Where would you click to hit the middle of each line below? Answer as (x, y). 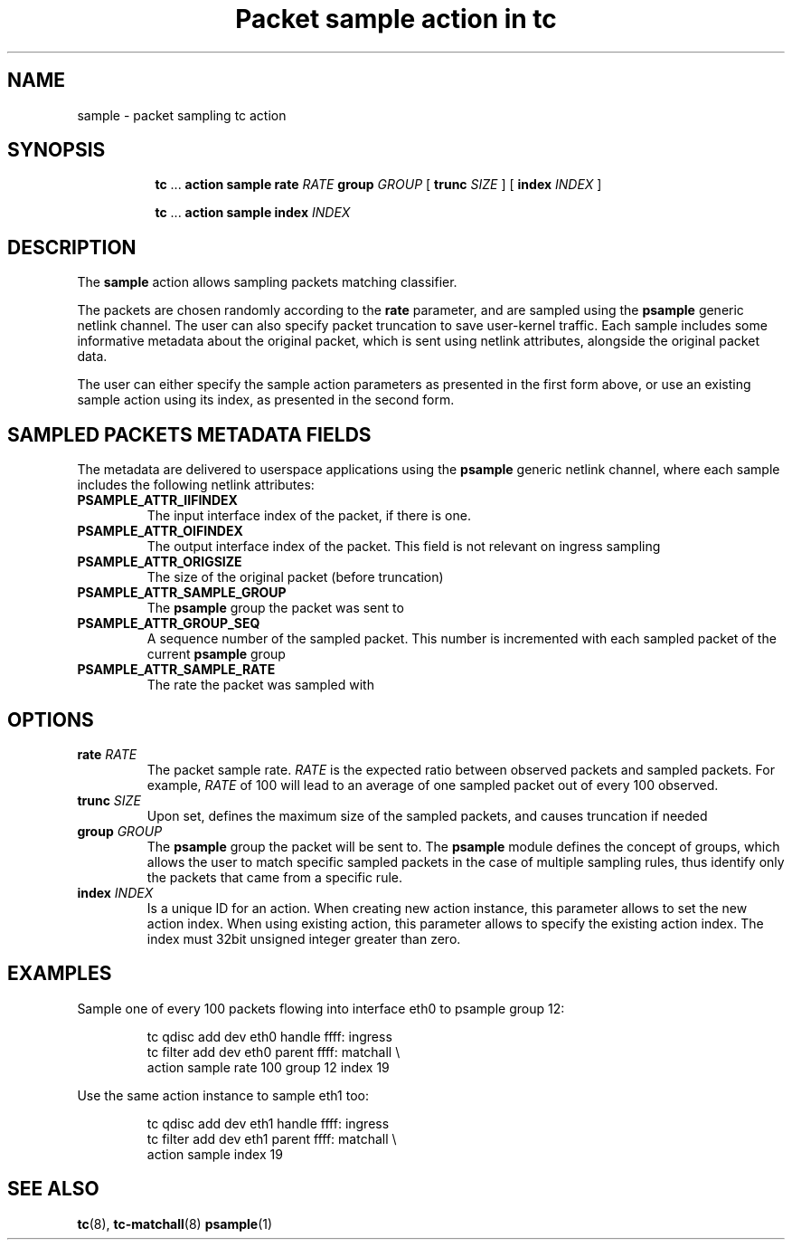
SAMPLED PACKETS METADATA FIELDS (189, 434)
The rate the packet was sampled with (260, 685)
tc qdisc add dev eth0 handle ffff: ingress (269, 1036)
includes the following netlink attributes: (196, 485)
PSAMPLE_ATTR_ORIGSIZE (160, 562)
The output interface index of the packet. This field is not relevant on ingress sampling (404, 547)
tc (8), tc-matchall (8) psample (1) (175, 1223)
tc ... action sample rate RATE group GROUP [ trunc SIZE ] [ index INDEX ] (378, 185)
